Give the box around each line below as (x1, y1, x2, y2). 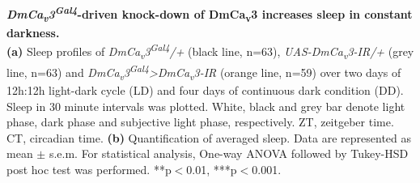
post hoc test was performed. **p (6, 160, 172, 177)
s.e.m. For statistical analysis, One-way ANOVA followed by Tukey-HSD (49, 145, 409, 162)
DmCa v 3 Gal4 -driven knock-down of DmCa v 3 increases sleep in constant (6, 3, 413, 25)
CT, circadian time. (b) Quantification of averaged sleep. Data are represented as (6, 129, 412, 146)
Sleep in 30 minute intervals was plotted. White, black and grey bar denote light (6, 97, 405, 114)
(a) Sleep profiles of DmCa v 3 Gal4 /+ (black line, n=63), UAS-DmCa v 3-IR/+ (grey (6, 40, 414, 62)
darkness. (6, 23, 60, 40)
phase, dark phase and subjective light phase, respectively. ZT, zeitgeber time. (6, 113, 394, 130)
